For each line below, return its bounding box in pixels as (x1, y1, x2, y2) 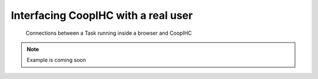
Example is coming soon (26, 57, 87, 64)
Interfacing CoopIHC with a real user (11, 9, 193, 22)
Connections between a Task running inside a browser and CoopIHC (25, 29, 193, 37)
